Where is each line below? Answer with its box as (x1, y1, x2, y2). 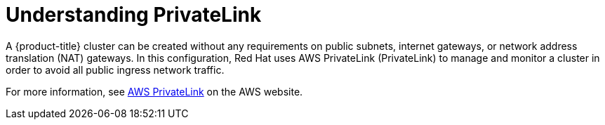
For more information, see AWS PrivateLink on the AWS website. (6, 85, 303, 98)
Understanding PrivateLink (6, 3, 262, 27)
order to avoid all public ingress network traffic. (6, 63, 225, 76)
